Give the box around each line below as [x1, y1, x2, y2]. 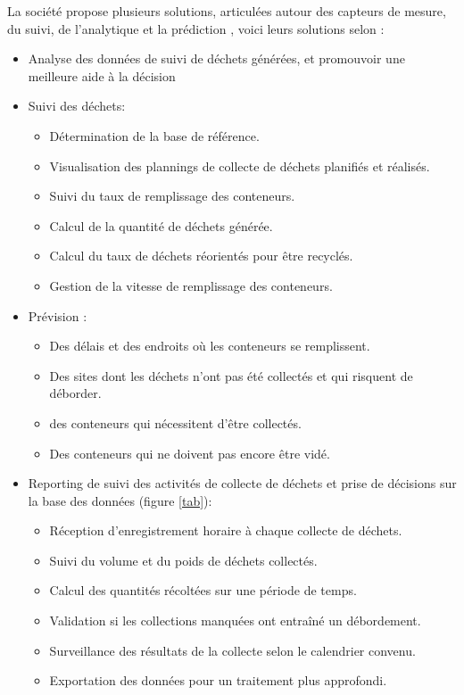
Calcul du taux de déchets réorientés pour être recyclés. [49, 246, 353, 265]
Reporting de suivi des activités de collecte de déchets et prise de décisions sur [28, 474, 457, 492]
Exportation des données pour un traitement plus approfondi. [49, 671, 387, 690]
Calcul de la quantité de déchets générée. [49, 216, 273, 235]
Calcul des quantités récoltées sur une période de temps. [49, 581, 357, 600]
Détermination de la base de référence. [49, 126, 260, 145]
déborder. [49, 384, 102, 402]
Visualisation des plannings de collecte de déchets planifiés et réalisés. [49, 156, 430, 175]
